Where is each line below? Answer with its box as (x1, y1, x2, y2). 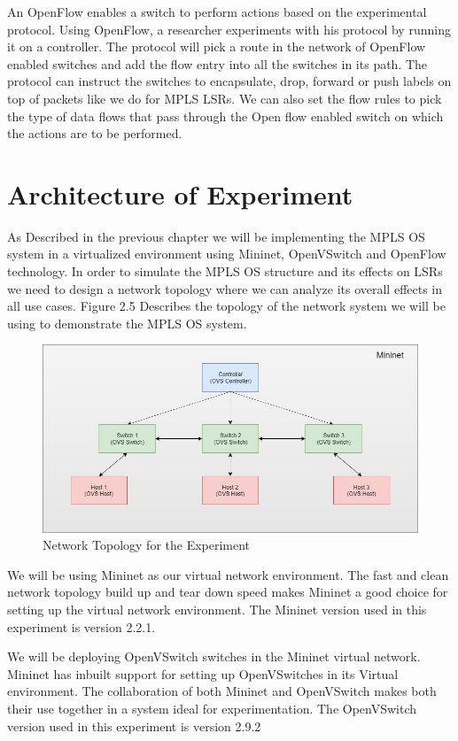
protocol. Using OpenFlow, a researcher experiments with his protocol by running (7, 19, 451, 38)
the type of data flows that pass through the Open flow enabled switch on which (7, 106, 444, 125)
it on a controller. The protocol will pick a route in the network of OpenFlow (7, 37, 426, 56)
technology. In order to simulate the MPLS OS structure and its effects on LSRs (7, 262, 443, 281)
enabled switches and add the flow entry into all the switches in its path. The (7, 54, 428, 73)
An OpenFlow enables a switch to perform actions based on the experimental (7, 3, 427, 20)
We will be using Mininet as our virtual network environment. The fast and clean (7, 565, 449, 583)
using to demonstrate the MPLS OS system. (7, 313, 247, 332)
